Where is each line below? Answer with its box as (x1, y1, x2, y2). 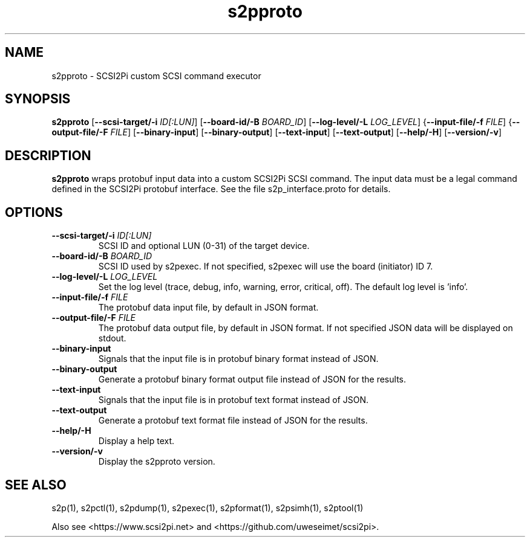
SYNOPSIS (5, 91, 71, 107)
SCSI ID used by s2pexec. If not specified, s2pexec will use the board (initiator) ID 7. (98, 261, 433, 272)
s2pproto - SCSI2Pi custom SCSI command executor (51, 70, 261, 81)
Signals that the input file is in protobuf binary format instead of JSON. (98, 353, 379, 364)
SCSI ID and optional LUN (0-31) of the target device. (98, 240, 310, 251)
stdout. (98, 333, 126, 344)
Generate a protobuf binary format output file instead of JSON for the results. (98, 374, 407, 385)
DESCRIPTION (5, 147, 91, 163)
